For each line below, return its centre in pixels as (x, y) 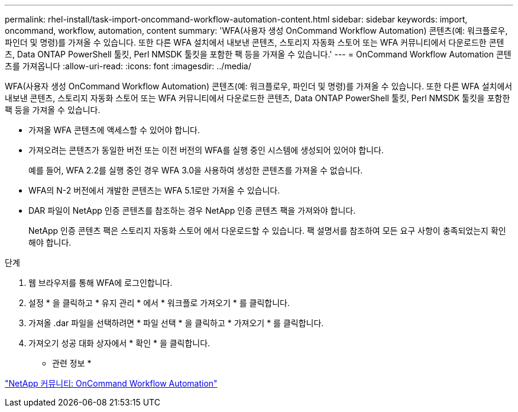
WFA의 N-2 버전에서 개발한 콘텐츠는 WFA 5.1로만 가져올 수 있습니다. (154, 190)
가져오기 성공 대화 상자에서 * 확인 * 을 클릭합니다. (119, 343)
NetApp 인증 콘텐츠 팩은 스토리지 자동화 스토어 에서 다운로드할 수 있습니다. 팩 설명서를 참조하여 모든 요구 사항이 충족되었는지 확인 (267, 231)
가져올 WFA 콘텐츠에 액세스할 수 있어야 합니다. (114, 130)
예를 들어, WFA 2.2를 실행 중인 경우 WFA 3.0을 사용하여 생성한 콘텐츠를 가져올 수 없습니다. (196, 170)
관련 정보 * (72, 363)
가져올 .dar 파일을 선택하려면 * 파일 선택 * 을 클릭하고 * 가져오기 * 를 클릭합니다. (176, 323)
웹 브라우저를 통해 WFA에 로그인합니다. (101, 283)
